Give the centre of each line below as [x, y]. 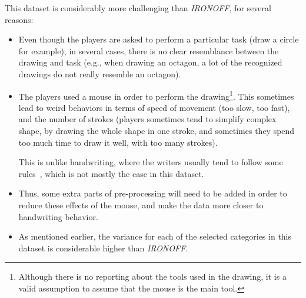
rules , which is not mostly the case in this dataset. [111, 173]
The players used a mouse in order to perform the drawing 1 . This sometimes [156, 95]
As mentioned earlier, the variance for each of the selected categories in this [155, 236]
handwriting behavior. [58, 216]
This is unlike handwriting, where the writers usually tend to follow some [151, 162]
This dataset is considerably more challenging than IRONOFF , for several [138, 8]
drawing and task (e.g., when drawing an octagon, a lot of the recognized [150, 62]
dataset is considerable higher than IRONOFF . [103, 248]
